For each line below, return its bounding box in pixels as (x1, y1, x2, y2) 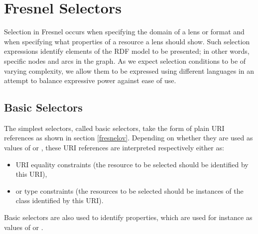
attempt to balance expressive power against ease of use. (4, 75, 176, 86)
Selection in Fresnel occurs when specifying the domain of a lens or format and (4, 26, 245, 37)
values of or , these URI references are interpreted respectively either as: (4, 142, 224, 153)
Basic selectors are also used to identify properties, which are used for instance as (4, 212, 253, 223)
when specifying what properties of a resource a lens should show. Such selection (4, 36, 250, 46)
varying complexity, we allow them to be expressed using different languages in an (4, 65, 255, 76)
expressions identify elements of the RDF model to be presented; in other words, (4, 46, 250, 56)
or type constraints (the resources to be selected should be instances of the (15, 185, 244, 196)
